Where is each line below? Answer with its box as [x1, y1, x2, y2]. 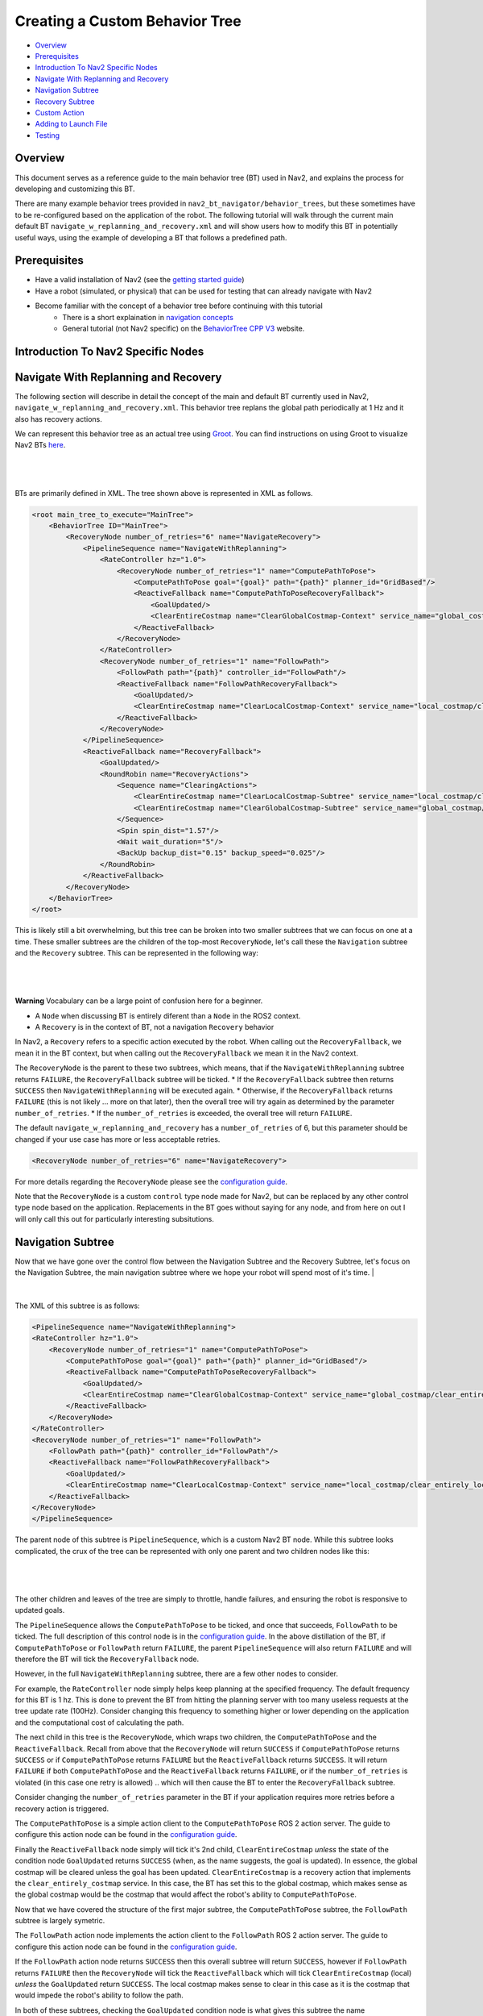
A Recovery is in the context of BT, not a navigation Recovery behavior [35, 1023, 275, 1032]
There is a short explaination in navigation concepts [62, 312, 233, 322]
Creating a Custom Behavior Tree [14, 12, 242, 30]
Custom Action [35, 107, 85, 117]
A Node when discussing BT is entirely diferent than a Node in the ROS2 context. [35, 1010, 301, 1020]
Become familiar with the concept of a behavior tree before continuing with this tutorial [35, 301, 324, 310]
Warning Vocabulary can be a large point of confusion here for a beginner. [14, 996, 263, 1006]
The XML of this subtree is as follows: [14, 1301, 140, 1310]
